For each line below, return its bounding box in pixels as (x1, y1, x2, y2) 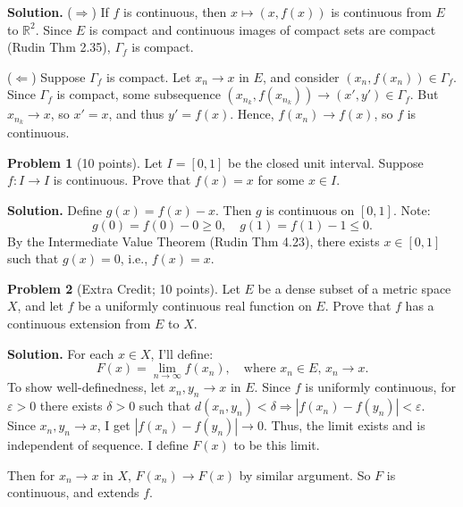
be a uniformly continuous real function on (78, 296, 312, 315)
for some (257, 170, 305, 189)
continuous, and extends (7, 483, 139, 502)
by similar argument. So (239, 465, 371, 484)
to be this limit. (233, 436, 320, 454)
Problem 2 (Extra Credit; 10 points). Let (7, 278, 240, 297)
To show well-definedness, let (7, 378, 165, 396)
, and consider (262, 67, 340, 86)
